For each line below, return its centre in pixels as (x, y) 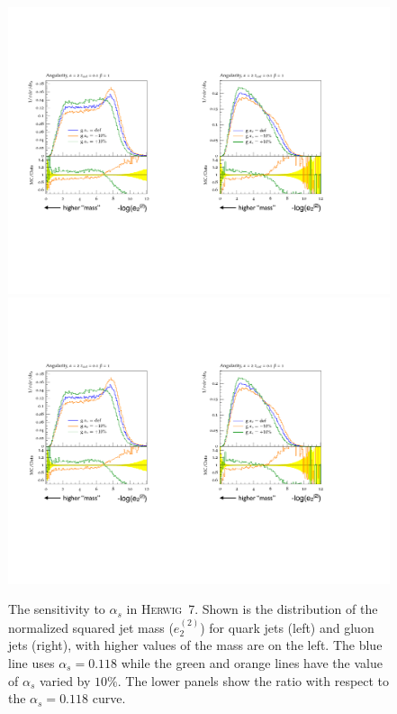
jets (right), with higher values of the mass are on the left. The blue (195, 645)
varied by (65, 680)
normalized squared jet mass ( (91, 627)
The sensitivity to (57, 609)
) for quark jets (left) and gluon (287, 627)
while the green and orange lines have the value (252, 662)
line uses (32, 662)
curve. (109, 698)
